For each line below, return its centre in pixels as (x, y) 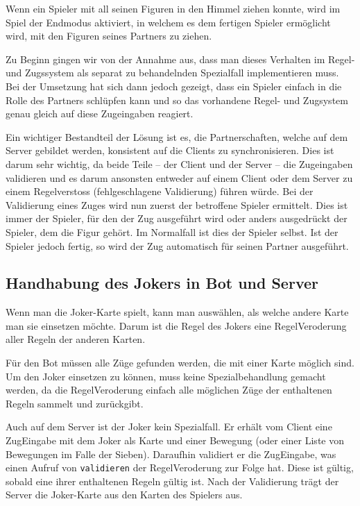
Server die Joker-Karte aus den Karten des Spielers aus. (124, 495)
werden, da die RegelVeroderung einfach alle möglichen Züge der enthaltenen (169, 390)
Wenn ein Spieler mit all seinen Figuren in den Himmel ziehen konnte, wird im (173, 8)
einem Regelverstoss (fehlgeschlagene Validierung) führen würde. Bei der (160, 191)
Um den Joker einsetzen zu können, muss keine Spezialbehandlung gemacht (166, 376)
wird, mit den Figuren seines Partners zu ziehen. (109, 36)
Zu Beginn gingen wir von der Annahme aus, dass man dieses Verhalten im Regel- (180, 59)
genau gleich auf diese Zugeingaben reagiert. (100, 113)
